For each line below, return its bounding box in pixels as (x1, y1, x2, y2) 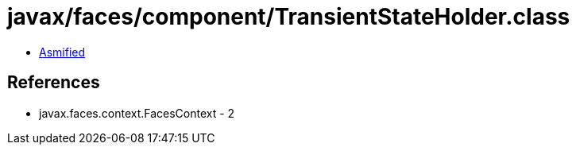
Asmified (39, 45, 86, 59)
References (7, 72, 100, 93)
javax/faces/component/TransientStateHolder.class (7, 3, 570, 30)
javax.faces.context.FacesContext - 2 (39, 106, 235, 120)
